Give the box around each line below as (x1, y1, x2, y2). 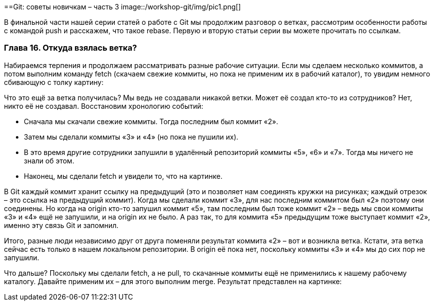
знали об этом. (24, 156, 75, 165)
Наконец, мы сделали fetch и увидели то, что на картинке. (24, 171, 223, 180)
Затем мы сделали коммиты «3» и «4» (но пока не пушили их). (24, 132, 239, 141)
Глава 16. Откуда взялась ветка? (4, 43, 137, 53)
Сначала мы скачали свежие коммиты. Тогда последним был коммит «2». (24, 117, 278, 126)
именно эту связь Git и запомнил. (4, 221, 119, 229)
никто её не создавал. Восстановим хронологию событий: (4, 101, 203, 110)
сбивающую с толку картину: (4, 77, 104, 86)
